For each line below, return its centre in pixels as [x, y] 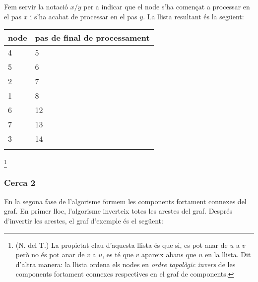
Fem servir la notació [36, 6]
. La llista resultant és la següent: [193, 16]
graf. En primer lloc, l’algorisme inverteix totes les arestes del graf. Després [118, 211]
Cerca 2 [20, 183]
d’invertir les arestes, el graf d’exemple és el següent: [84, 220]
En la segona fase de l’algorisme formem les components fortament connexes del [125, 201]
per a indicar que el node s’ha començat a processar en [167, 6]
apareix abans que [169, 254]
